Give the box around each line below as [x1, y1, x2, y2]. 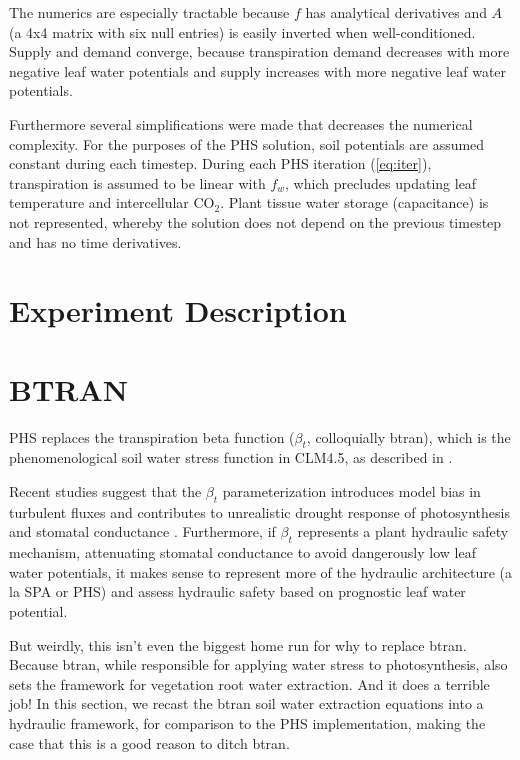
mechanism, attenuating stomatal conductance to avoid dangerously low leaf [9, 542, 476, 563]
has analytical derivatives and [305, 2, 487, 22]
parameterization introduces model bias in [222, 481, 481, 502]
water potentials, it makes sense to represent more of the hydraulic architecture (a [9, 561, 513, 582]
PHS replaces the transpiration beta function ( [9, 426, 295, 447]
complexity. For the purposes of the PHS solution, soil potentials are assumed [9, 133, 485, 154]
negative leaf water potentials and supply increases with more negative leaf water [9, 60, 507, 81]
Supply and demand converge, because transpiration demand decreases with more [9, 41, 510, 62]
